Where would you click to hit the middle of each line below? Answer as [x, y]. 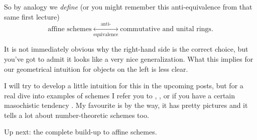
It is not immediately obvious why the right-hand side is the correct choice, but [126, 49]
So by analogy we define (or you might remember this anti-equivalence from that [128, 7]
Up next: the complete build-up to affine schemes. [81, 132]
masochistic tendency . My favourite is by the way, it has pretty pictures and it [126, 105]
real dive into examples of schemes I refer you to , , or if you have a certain [120, 95]
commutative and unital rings [166, 29]
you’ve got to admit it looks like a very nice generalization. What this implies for [129, 58]
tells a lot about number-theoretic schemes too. [77, 115]
